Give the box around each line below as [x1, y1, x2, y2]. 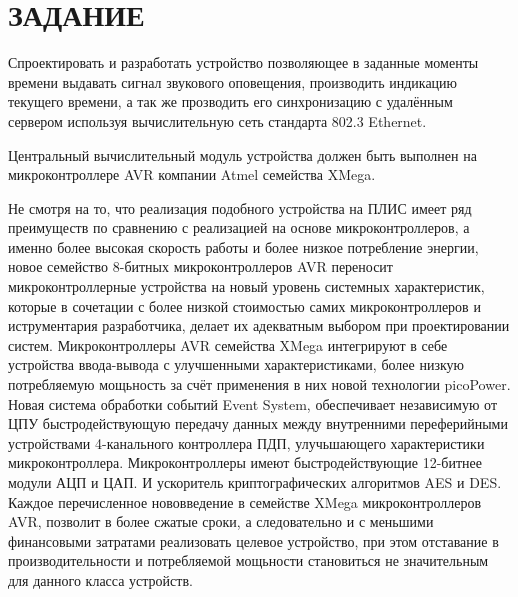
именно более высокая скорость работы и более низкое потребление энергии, [8, 236, 479, 257]
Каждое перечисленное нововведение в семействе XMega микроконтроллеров [8, 491, 482, 512]
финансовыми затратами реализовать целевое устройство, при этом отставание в [8, 530, 499, 551]
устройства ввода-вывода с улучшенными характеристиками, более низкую [8, 354, 464, 375]
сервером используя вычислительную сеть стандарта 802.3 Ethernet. [8, 110, 427, 131]
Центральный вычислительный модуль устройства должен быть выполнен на [8, 144, 477, 165]
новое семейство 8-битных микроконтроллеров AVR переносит [8, 256, 393, 277]
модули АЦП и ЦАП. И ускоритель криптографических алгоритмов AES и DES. [8, 472, 502, 492]
